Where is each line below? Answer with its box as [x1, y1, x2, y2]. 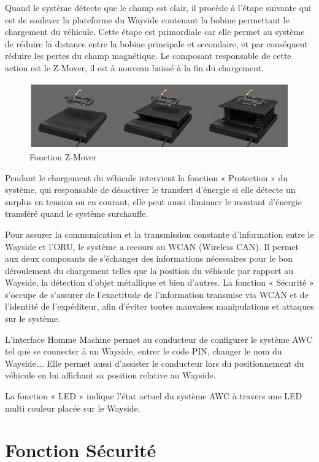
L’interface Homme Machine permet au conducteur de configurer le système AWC [5, 332, 313, 345]
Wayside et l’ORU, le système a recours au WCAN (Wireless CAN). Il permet [5, 240, 299, 253]
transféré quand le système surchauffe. [5, 207, 148, 220]
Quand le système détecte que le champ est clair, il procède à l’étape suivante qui [5, 1, 311, 14]
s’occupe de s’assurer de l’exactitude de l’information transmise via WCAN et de [5, 288, 309, 300]
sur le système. [5, 312, 61, 325]
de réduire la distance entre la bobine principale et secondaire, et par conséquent [5, 37, 308, 50]
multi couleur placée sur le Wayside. [5, 401, 140, 414]
